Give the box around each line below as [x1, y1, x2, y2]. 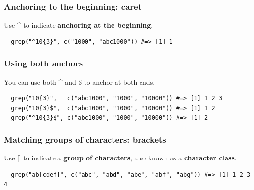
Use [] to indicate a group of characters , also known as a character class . [4, 153, 237, 163]
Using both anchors [4, 57, 83, 69]
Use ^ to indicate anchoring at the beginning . [4, 20, 153, 30]
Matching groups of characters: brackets [4, 133, 166, 145]
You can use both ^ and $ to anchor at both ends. [4, 76, 155, 87]
